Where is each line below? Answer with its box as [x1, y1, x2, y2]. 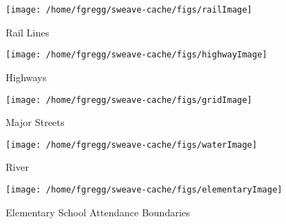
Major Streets [6, 115, 65, 129]
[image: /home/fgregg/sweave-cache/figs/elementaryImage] [6, 185, 282, 195]
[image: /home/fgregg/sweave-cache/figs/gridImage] [6, 94, 252, 105]
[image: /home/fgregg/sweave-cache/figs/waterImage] [6, 139, 257, 150]
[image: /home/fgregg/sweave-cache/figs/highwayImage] [6, 50, 268, 60]
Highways [6, 69, 47, 84]
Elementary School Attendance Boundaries [6, 204, 190, 219]
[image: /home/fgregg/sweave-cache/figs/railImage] [6, 5, 252, 15]
